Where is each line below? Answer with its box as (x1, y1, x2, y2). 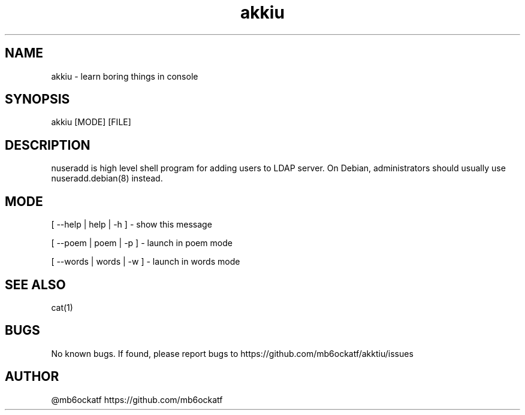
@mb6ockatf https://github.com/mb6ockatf (51, 394, 223, 405)
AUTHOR (5, 369, 59, 384)
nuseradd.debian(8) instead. (51, 173, 163, 184)
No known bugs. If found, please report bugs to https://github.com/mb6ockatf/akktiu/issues (51, 348, 414, 359)
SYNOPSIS (5, 92, 70, 107)
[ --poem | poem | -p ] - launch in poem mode (51, 238, 233, 249)
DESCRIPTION (5, 137, 90, 153)
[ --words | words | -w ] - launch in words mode (51, 256, 240, 267)
